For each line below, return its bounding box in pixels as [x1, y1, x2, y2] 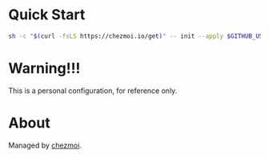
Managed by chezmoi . [8, 140, 82, 150]
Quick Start [8, 6, 86, 24]
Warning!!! [8, 59, 81, 77]
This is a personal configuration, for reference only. [8, 86, 178, 95]
